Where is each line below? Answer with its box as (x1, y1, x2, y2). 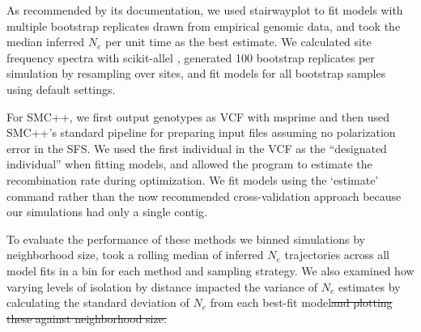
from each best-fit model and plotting (210, 294, 393, 311)
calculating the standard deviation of (6, 294, 189, 311)
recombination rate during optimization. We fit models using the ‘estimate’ (6, 171, 379, 188)
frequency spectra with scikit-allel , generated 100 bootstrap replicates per (6, 49, 375, 66)
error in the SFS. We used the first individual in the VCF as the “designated (6, 139, 387, 156)
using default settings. (6, 80, 116, 97)
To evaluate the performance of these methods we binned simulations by (6, 230, 365, 247)
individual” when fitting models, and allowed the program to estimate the (6, 155, 372, 172)
